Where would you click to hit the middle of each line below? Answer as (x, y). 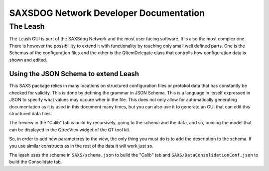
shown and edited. (28, 60)
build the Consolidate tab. (36, 162)
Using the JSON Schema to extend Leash (74, 74)
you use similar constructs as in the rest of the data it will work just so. (81, 146)
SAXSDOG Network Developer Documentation (107, 13)
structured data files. (31, 114)
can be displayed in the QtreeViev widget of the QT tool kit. (70, 130)
